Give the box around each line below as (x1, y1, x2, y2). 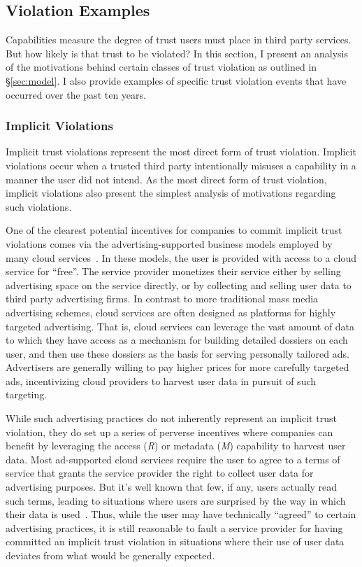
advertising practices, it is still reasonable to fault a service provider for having (6, 520, 343, 535)
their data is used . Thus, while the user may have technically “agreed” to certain (6, 507, 356, 521)
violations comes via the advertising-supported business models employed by (6, 236, 333, 251)
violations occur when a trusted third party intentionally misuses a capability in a (6, 157, 356, 172)
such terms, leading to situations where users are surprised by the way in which (6, 493, 346, 507)
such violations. (6, 199, 72, 213)
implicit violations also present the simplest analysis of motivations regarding (6, 185, 336, 200)
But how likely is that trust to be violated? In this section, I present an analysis (6, 45, 349, 60)
